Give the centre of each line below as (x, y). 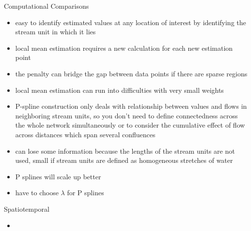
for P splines (86, 193)
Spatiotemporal (27, 209)
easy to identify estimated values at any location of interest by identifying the (131, 22)
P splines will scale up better (58, 176)
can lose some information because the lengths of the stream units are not (125, 151)
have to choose (37, 193)
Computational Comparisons (47, 6)
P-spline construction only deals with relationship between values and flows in (131, 106)
